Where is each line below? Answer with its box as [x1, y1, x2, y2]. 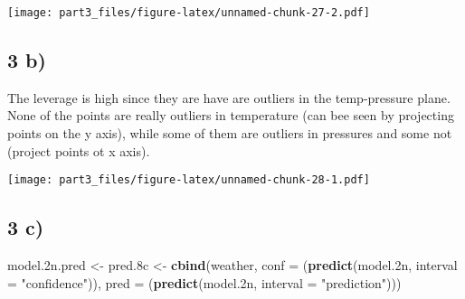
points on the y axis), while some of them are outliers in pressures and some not [7, 124, 452, 143]
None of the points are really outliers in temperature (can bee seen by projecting [7, 106, 454, 125]
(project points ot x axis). [7, 141, 150, 160]
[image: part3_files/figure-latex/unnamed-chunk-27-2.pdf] [7, 6, 370, 19]
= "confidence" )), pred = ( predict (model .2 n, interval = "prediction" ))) [7, 273, 402, 292]
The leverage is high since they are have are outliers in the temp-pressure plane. [7, 88, 451, 107]
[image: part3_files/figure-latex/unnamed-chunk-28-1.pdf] [7, 173, 370, 187]
